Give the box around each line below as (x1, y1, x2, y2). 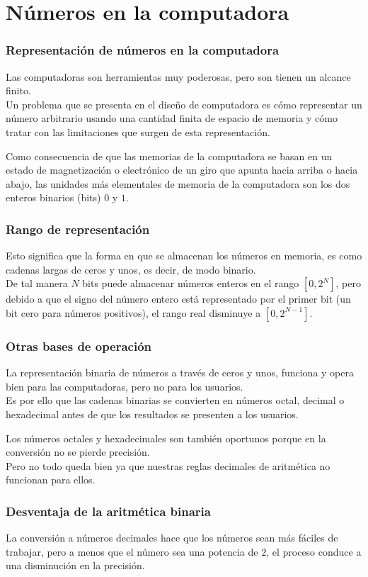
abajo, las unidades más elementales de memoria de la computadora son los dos (6, 176, 350, 191)
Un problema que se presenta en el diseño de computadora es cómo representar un (6, 96, 362, 111)
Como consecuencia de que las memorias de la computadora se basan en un (6, 148, 333, 163)
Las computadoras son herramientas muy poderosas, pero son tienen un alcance (6, 69, 351, 84)
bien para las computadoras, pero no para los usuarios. (6, 379, 243, 393)
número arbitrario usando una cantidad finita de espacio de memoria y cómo (6, 111, 338, 125)
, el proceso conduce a (266, 544, 362, 559)
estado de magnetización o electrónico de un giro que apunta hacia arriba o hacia (6, 162, 358, 177)
